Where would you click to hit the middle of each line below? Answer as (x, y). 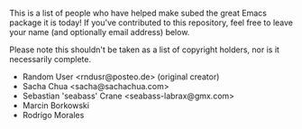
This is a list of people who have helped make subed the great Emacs (138, 13)
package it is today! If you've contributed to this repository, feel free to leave (151, 23)
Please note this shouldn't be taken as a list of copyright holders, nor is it (144, 50)
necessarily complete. (50, 59)
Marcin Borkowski (56, 106)
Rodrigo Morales (53, 115)
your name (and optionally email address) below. (100, 32)
